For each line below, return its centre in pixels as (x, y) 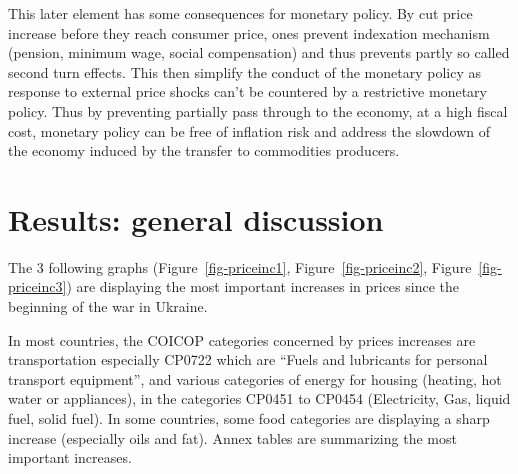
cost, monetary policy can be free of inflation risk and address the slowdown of (249, 130)
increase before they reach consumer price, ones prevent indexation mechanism (249, 32)
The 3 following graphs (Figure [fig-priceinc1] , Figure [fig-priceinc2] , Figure (240, 266)
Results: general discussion (196, 218)
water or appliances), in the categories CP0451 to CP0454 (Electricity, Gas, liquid (259, 398)
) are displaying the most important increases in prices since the (262, 286)
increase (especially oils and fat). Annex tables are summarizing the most (232, 437)
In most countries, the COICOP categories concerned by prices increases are (242, 339)
